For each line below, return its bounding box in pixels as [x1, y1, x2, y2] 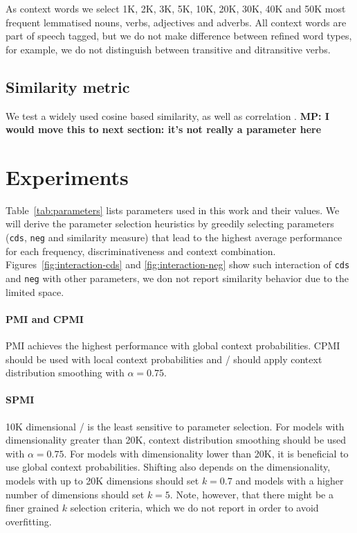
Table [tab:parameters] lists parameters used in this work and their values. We [6, 202, 340, 217]
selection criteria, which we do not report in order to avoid [70, 500, 319, 515]
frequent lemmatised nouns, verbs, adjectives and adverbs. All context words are [6, 15, 347, 29]
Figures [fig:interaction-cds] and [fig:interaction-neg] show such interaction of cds [6, 257, 350, 272]
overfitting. [6, 514, 52, 528]
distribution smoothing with [6, 365, 125, 380]
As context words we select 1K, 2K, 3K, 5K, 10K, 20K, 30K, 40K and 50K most [6, 1, 346, 15]
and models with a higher [235, 473, 344, 487]
